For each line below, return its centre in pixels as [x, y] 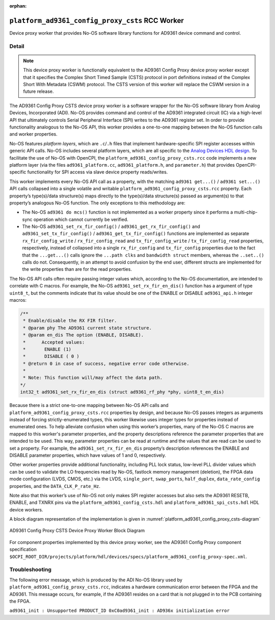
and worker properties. [34, 134]
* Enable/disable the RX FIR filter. [70, 321]
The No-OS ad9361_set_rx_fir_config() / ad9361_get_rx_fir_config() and [111, 226]
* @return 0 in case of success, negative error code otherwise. [106, 364]
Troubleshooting [31, 570]
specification [23, 549]
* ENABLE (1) [47, 349]
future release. [38, 91]
